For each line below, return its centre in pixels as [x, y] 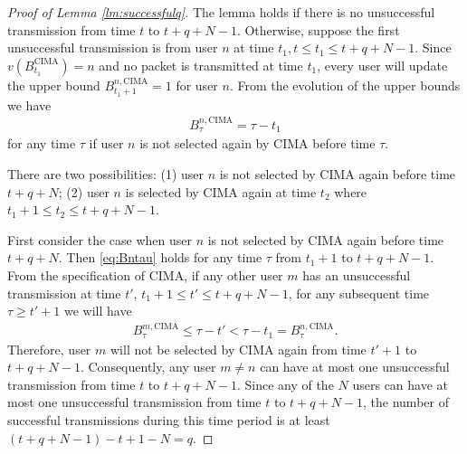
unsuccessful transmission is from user [113, 47]
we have [29, 104]
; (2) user [84, 191]
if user [106, 143]
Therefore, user [49, 349]
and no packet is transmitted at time [201, 65]
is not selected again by [205, 143]
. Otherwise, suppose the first [318, 29]
